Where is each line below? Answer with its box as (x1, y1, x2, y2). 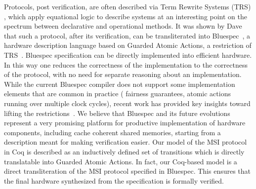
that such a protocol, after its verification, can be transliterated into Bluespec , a (4, 30, 251, 40)
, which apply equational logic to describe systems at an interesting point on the (4, 11, 248, 21)
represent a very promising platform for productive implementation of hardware (4, 117, 246, 128)
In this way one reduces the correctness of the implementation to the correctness (4, 59, 248, 70)
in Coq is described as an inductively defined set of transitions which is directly (4, 146, 245, 156)
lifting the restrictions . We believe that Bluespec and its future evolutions (4, 108, 230, 118)
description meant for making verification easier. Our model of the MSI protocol (4, 137, 247, 147)
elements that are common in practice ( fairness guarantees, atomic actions (4, 88, 231, 99)
